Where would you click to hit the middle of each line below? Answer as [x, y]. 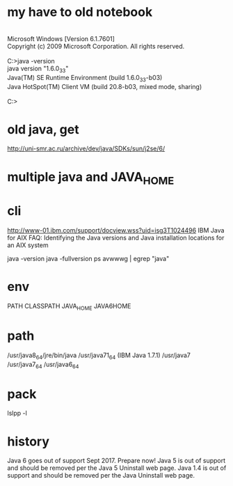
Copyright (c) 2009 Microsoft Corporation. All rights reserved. [96, 46]
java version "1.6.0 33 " [38, 69]
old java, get [43, 129]
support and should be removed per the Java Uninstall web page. [101, 476]
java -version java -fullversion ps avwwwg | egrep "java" [88, 259]
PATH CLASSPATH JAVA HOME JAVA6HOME [69, 307]
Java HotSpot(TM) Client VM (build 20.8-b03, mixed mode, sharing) [105, 86]
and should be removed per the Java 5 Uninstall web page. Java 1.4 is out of [117, 468]
